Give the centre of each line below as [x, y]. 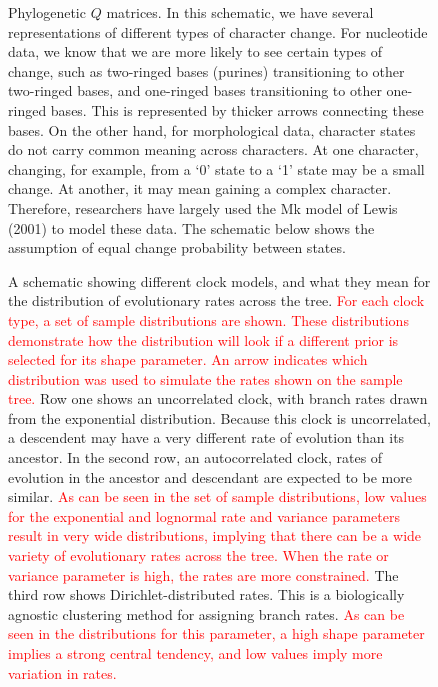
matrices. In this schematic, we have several [240, 12]
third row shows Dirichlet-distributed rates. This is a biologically [206, 594]
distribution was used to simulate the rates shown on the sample [205, 378]
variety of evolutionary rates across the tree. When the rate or [198, 555]
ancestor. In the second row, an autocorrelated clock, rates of [195, 457]
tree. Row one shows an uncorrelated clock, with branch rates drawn [218, 398]
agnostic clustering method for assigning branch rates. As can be [206, 613]
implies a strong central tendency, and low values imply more [195, 653]
